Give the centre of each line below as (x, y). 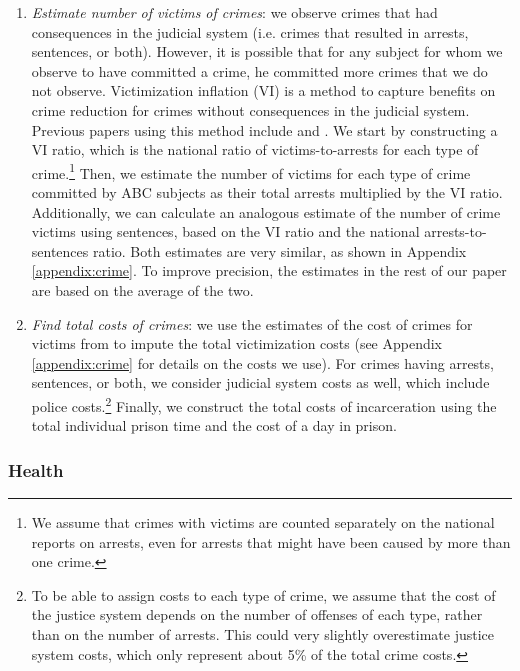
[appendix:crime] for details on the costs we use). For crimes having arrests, (262, 362)
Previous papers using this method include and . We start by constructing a (264, 129)
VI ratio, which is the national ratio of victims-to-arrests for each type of (255, 149)
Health (36, 469)
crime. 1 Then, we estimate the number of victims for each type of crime (251, 171)
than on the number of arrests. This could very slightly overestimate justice (263, 633)
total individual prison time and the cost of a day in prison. (214, 425)
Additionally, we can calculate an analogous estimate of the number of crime (266, 211)
